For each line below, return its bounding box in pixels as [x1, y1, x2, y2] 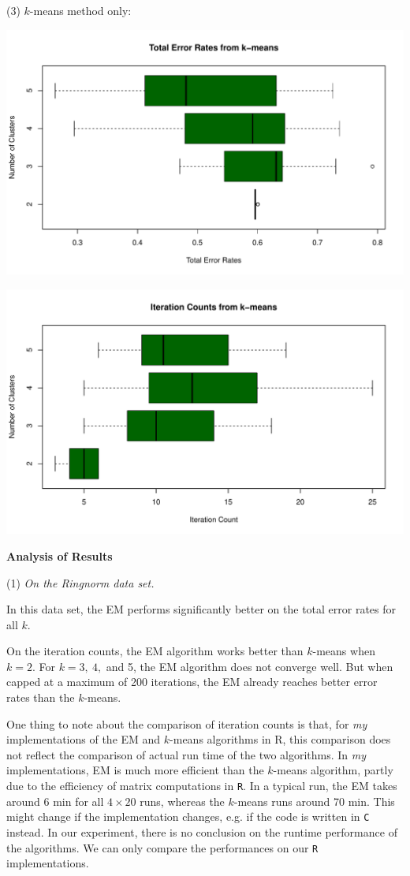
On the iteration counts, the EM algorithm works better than [6, 643, 304, 659]
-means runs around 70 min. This [233, 792, 395, 809]
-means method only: [29, 2, 132, 18]
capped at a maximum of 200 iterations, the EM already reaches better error [6, 673, 378, 690]
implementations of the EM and [6, 731, 161, 747]
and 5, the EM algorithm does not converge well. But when [106, 658, 393, 674]
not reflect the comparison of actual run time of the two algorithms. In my [6, 746, 367, 762]
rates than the [6, 689, 75, 706]
